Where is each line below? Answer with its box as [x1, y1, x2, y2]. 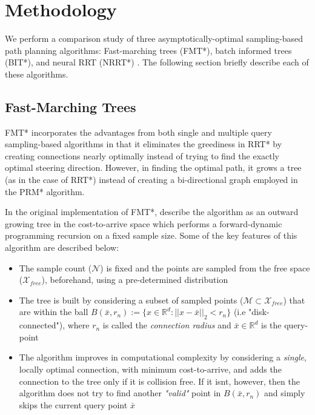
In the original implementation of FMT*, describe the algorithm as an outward [5, 205, 299, 218]
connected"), [19, 319, 65, 331]
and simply [264, 387, 305, 399]
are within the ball [19, 305, 88, 318]
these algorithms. [5, 67, 68, 80]
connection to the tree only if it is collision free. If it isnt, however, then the [19, 374, 300, 387]
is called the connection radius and [102, 319, 231, 331]
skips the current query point [19, 398, 128, 411]
